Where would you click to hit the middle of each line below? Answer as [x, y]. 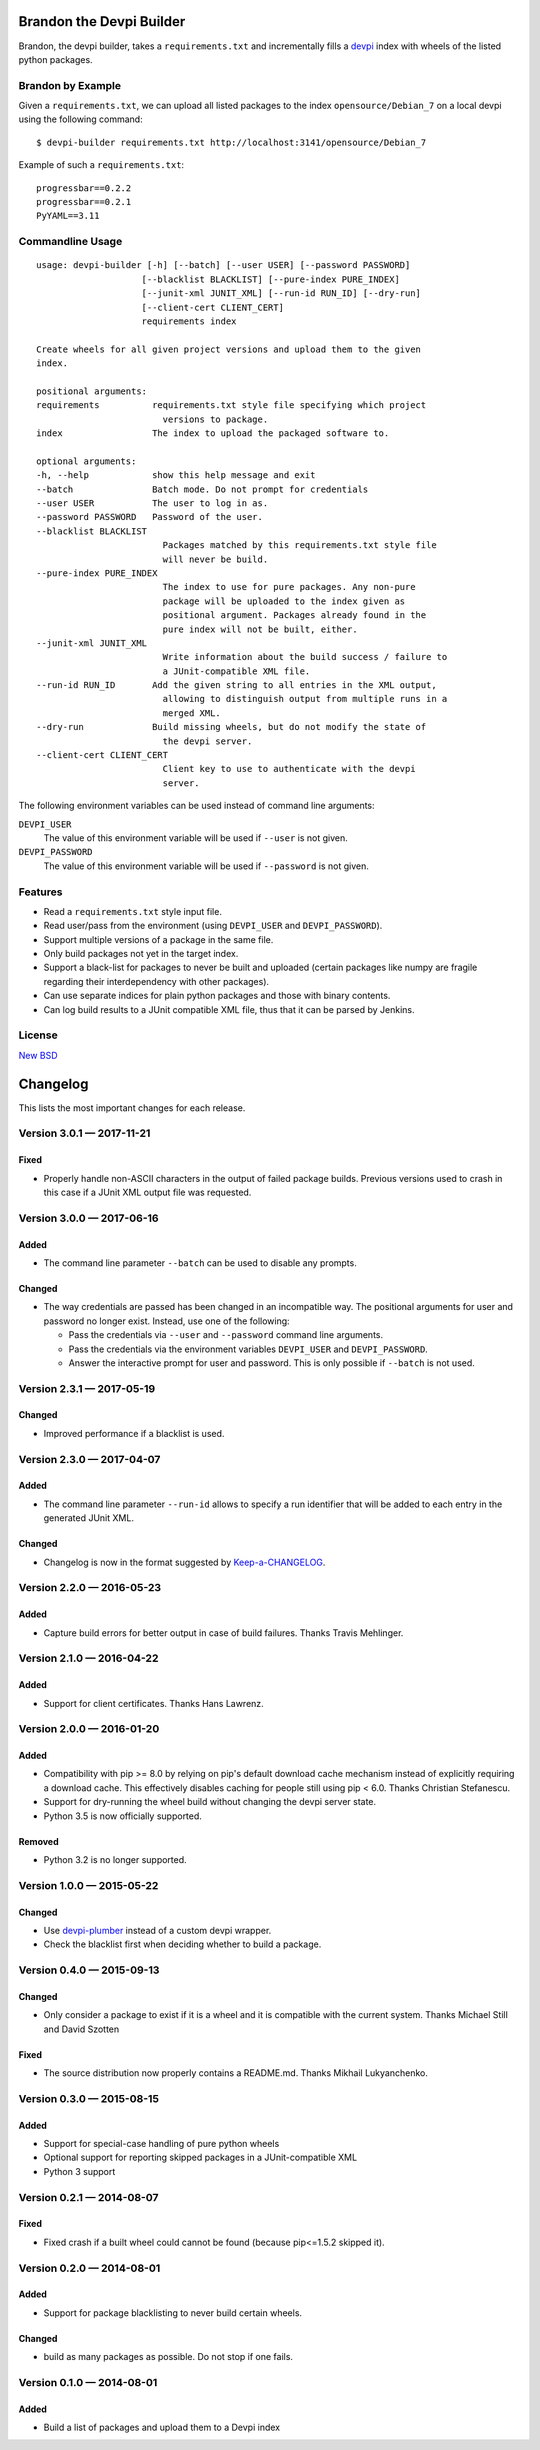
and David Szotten [81, 2029]
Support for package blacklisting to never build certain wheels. [173, 2312]
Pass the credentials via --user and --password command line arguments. [226, 1335]
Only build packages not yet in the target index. [141, 954]
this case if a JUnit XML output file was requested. [147, 1192]
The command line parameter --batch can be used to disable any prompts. [200, 1262]
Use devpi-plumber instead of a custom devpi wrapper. [157, 1930]
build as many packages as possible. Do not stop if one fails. [168, 2357]
